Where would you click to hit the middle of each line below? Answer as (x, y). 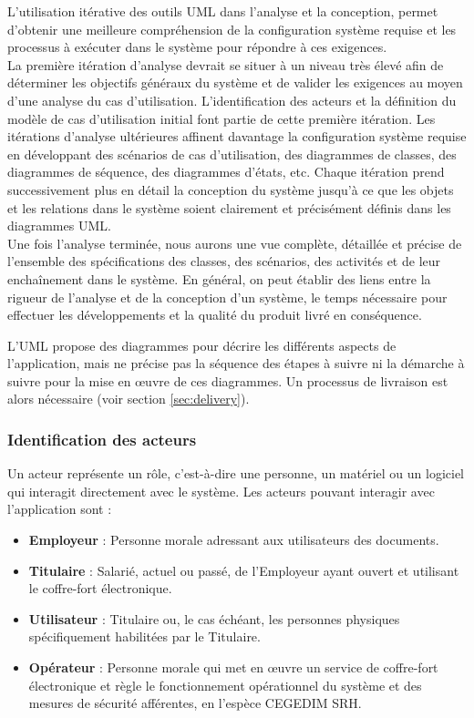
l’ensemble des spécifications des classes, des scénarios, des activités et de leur (224, 261)
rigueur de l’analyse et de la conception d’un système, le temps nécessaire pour (227, 297)
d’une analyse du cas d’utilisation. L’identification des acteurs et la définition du (232, 100)
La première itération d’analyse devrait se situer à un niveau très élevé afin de (226, 64)
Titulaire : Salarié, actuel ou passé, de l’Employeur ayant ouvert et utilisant (244, 570)
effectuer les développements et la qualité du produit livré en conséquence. (215, 315)
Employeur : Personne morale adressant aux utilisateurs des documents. (234, 540)
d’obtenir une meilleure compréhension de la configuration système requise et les (232, 29)
